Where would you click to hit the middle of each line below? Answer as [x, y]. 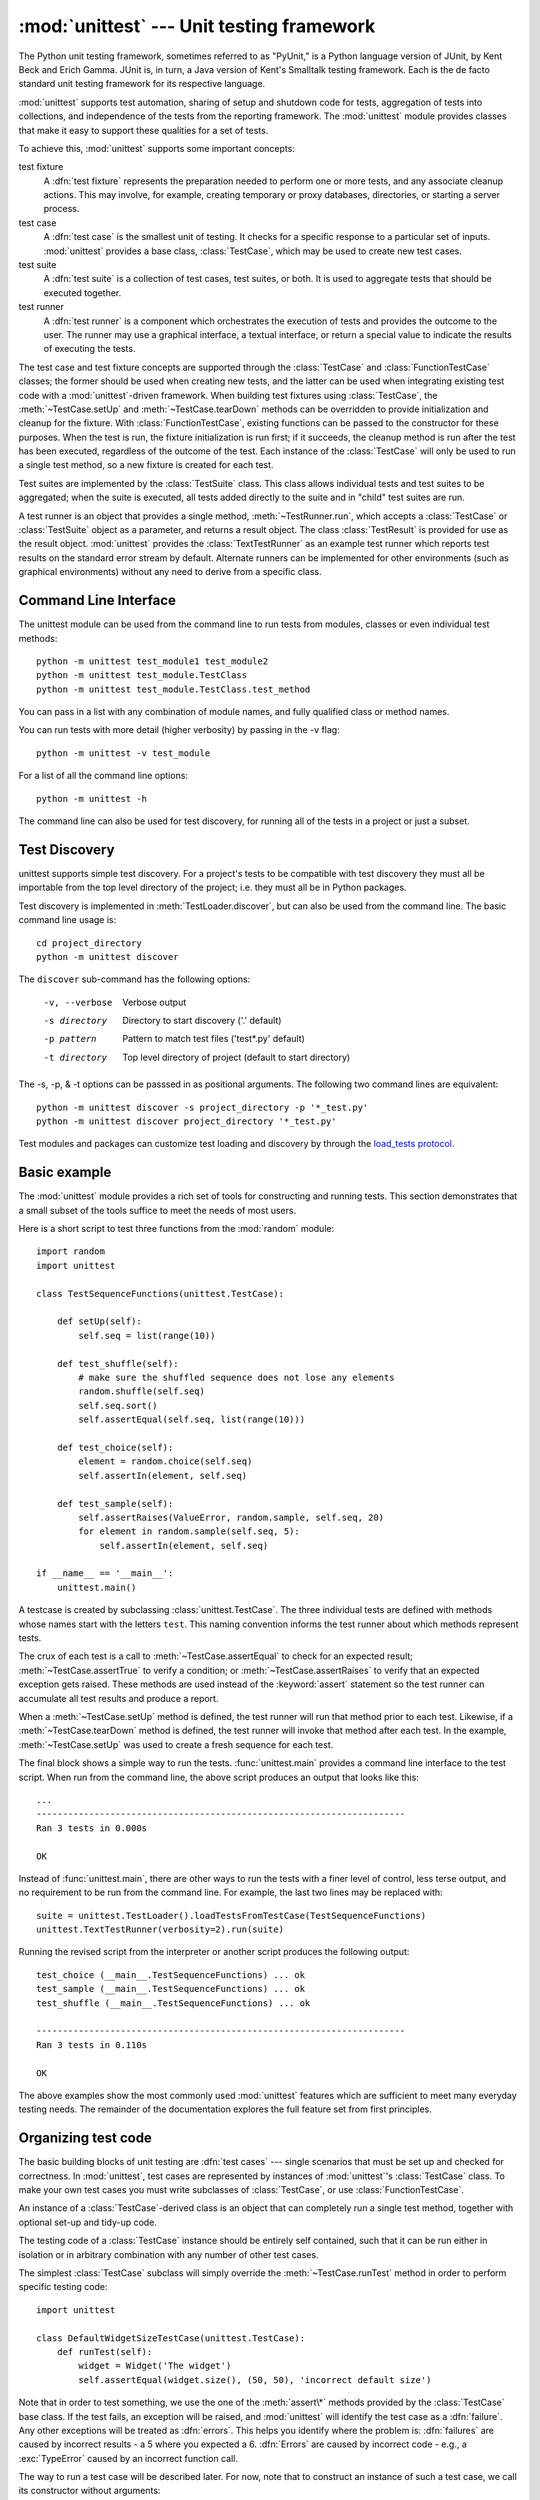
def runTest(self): [104, 2351]
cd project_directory [89, 943]
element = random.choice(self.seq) [165, 1461]
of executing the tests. [89, 349]
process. [61, 209]
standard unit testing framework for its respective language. [142, 84]
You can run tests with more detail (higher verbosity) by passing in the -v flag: [179, 730]
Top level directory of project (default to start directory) [236, 1057]
